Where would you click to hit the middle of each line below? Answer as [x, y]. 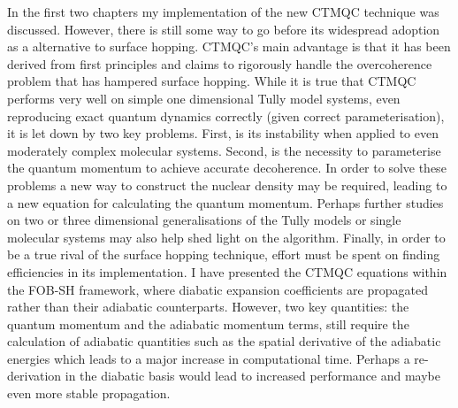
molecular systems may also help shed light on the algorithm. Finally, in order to [226, 237]
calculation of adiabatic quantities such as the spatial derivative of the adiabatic [224, 341]
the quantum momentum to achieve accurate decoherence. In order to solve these [227, 168]
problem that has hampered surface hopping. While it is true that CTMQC [212, 81]
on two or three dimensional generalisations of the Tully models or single [204, 220]
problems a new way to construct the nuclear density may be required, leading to [227, 185]
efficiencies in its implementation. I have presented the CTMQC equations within [227, 271]
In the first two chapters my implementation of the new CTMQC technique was [223, 12]
